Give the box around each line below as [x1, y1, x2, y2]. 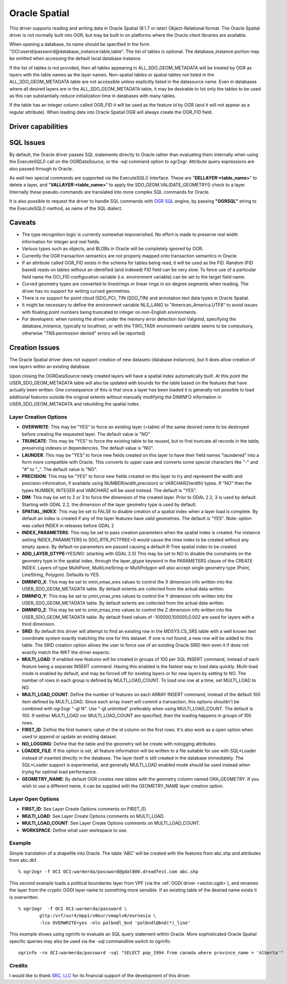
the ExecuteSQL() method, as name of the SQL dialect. [9, 205, 123, 211]
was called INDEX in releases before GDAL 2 [22, 522, 114, 528]
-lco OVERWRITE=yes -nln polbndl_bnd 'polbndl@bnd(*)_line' [39, 920, 190, 926]
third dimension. [22, 621, 55, 627]
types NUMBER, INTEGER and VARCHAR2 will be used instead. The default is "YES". [22, 487, 197, 493]
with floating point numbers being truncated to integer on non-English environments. [22, 309, 198, 315]
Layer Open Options [9, 795, 59, 802]
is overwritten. [9, 894, 39, 900]
